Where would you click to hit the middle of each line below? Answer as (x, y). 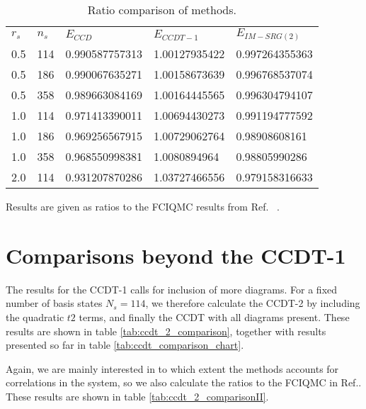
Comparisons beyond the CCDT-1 (176, 255)
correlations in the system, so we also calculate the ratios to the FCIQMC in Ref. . (184, 382)
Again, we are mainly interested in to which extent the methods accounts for (172, 368)
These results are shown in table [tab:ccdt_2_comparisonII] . (137, 397)
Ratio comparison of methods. (162, 10)
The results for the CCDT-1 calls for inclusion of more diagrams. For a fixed (172, 289)
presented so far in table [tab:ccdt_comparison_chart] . (125, 345)
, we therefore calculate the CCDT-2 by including (253, 303)
